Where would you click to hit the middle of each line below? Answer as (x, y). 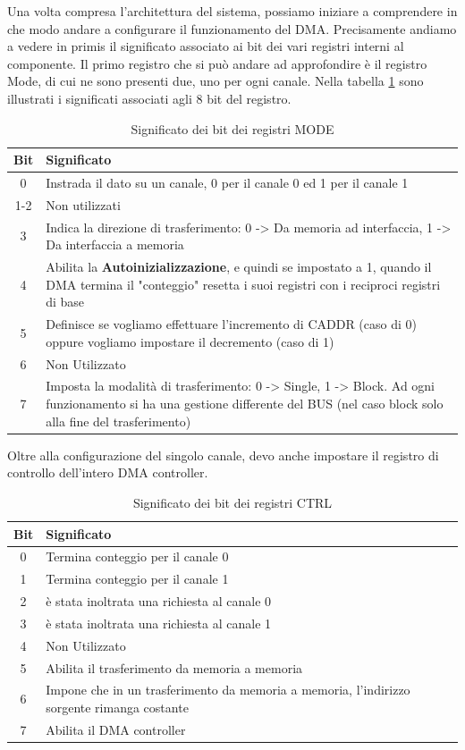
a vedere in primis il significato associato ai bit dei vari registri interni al (206, 46)
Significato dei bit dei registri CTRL (232, 502)
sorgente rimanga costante (117, 707)
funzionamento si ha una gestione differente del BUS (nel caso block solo (245, 404)
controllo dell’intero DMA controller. (108, 472)
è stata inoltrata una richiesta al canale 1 (159, 623)
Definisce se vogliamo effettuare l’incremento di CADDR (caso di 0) (231, 324)
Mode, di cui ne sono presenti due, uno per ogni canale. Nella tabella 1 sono (216, 81)
